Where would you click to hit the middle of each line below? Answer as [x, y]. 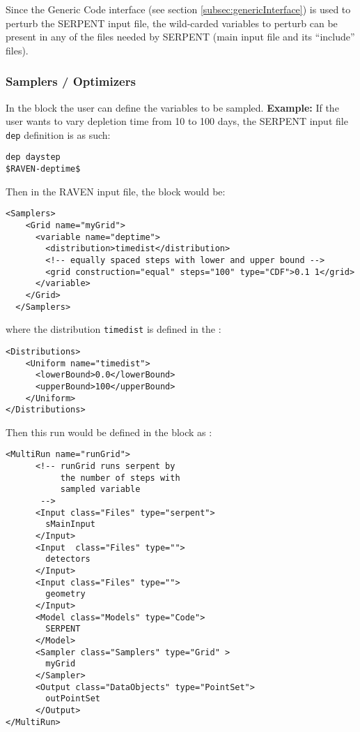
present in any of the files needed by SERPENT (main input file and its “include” [180, 37]
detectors [68, 559]
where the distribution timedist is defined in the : [114, 329]
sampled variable [100, 490]
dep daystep [33, 157]
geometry [65, 594]
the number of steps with [120, 478]
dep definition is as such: [58, 134]
